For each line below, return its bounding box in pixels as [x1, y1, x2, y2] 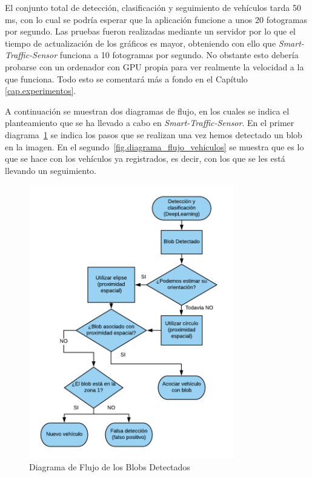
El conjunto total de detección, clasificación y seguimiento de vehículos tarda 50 [5, 1, 301, 13]
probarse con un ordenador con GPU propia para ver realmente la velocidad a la [5, 60, 304, 73]
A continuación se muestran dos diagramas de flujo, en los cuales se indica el [5, 104, 290, 117]
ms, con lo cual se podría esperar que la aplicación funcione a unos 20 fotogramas [5, 13, 308, 25]
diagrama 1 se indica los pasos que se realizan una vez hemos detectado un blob [5, 128, 302, 141]
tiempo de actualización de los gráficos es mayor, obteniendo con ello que [5, 36, 276, 49]
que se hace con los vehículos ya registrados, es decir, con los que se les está [5, 152, 285, 165]
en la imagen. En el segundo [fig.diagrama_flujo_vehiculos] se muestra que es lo [5, 140, 304, 153]
